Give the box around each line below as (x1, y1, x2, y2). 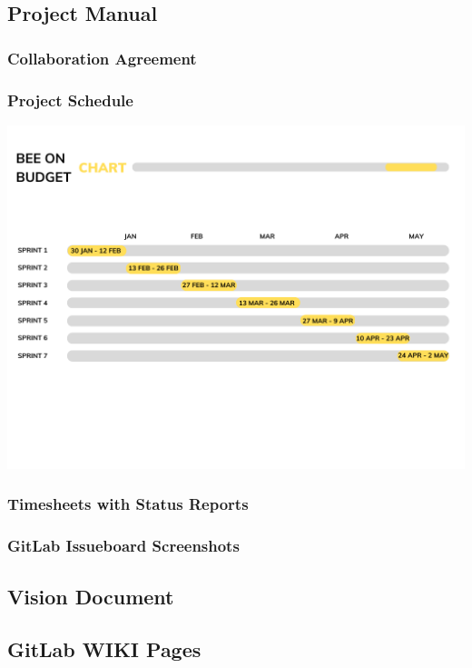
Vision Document (7, 582, 174, 610)
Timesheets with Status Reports (7, 493, 249, 515)
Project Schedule (7, 88, 133, 111)
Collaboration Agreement (7, 46, 197, 69)
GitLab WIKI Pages (7, 635, 202, 663)
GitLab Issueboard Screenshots (7, 534, 240, 557)
